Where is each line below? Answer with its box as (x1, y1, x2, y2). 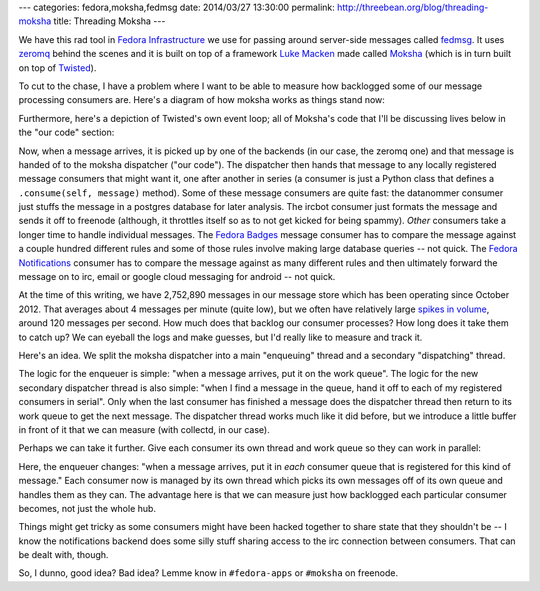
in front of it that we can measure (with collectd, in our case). (18, 423, 270, 435)
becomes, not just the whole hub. (18, 502, 157, 514)
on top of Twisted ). (18, 61, 97, 74)
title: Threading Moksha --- (53, 15, 166, 27)
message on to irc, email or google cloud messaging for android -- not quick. (18, 271, 336, 283)
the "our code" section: (18, 126, 115, 139)
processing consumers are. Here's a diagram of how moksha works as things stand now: (18, 94, 385, 106)
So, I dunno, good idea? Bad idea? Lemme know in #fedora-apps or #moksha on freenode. (18, 567, 399, 579)
